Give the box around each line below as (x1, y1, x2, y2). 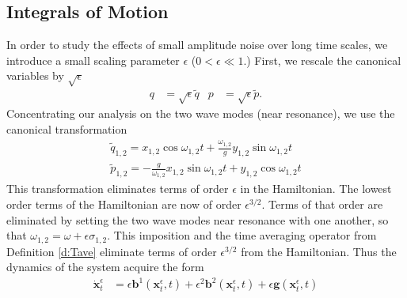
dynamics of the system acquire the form (6, 258, 204, 275)
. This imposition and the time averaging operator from (107, 227, 377, 243)
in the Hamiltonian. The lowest (240, 180, 392, 197)
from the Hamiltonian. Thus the (241, 243, 397, 259)
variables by (6, 67, 64, 84)
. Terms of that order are (261, 196, 383, 213)
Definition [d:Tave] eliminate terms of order (6, 243, 217, 259)
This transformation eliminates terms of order (6, 180, 229, 197)
